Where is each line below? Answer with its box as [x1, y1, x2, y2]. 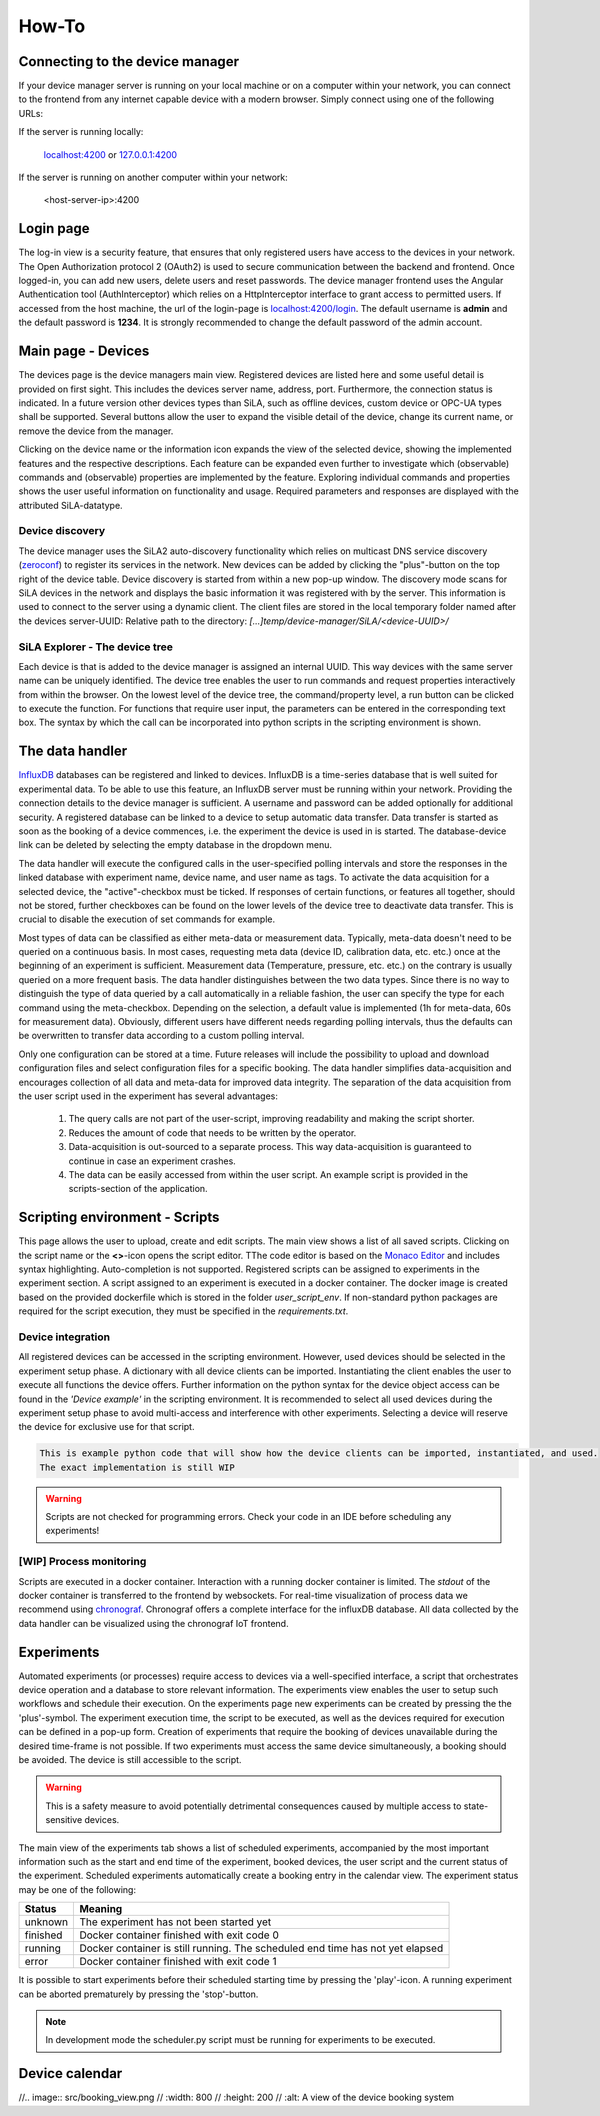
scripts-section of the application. [68, 1183, 209, 1195]
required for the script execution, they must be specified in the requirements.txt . [18, 1305, 349, 1317]
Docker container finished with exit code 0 [79, 1928, 280, 1942]
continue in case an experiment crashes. [68, 1155, 237, 1167]
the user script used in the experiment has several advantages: [18, 1090, 279, 1102]
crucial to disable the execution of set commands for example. [18, 913, 276, 925]
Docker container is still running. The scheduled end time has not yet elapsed [79, 1941, 444, 1955]
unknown [24, 1915, 69, 1929]
